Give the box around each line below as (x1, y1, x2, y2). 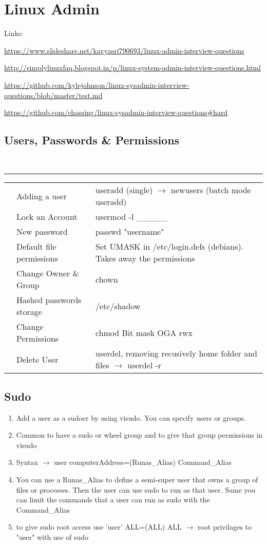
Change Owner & (16, 267, 79, 279)
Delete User (16, 353, 59, 365)
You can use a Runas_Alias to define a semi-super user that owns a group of (16, 474, 258, 485)
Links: (4, 28, 24, 39)
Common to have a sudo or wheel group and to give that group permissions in (16, 429, 263, 440)
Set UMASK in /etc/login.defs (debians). (95, 240, 244, 253)
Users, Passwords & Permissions (4, 132, 180, 148)
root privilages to (197, 521, 252, 532)
